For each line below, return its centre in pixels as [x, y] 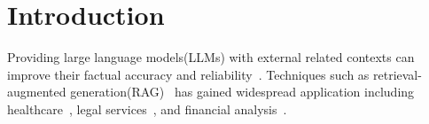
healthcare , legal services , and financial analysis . [147, 108]
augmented [37, 92]
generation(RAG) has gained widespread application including [242, 92]
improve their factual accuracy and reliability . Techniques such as [188, 74]
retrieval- [398, 74]
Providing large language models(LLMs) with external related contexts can [211, 57]
